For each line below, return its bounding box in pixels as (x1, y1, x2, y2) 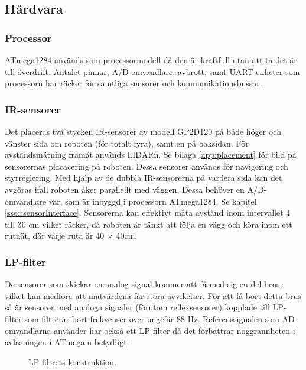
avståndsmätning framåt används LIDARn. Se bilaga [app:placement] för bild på (5, 148, 297, 161)
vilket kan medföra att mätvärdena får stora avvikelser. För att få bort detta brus (5, 289, 301, 301)
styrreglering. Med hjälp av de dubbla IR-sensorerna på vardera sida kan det (5, 171, 282, 184)
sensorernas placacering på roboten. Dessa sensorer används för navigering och (5, 160, 288, 172)
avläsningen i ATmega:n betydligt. (5, 336, 129, 348)
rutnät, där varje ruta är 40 (5, 229, 105, 242)
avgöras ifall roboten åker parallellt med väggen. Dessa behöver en (5, 183, 245, 195)
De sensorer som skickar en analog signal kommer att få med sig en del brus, (5, 278, 282, 290)
